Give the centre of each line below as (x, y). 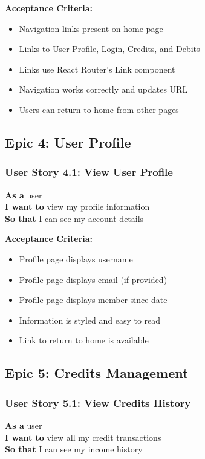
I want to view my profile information (77, 207)
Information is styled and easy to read (90, 320)
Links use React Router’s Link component (97, 69)
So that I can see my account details (74, 218)
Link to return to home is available (84, 340)
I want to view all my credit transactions (83, 437)
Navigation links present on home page (91, 28)
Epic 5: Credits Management (97, 373)
